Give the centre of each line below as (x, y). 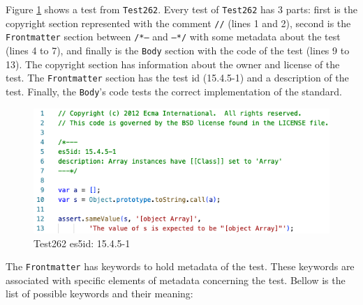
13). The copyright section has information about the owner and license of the (173, 64)
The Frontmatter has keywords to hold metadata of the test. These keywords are (180, 266)
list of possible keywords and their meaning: (99, 294)
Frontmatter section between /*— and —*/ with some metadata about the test (173, 37)
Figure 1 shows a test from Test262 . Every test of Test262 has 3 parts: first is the (181, 9)
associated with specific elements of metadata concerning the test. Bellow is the (176, 280)
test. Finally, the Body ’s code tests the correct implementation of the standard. (174, 91)
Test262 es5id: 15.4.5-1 (82, 243)
